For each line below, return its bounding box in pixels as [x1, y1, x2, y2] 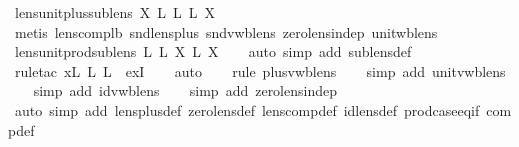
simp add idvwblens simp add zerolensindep [33, 80, 337, 101]
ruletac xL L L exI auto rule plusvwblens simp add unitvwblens [14, 60, 506, 81]
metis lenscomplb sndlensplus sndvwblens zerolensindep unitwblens [14, 21, 438, 42]
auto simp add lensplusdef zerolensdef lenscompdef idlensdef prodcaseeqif [14, 99, 480, 120]
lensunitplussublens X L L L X [14, 2, 216, 22]
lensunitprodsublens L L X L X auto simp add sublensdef [14, 41, 412, 62]
